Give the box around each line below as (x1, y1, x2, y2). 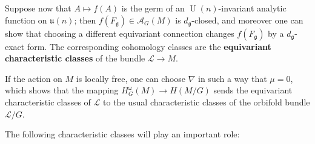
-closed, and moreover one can (191, 13, 303, 26)
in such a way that (198, 72, 267, 84)
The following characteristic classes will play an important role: (5, 128, 240, 140)
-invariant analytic (218, 2, 287, 14)
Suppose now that (5, 2, 71, 14)
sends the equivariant (213, 84, 293, 96)
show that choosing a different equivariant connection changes (5, 27, 234, 39)
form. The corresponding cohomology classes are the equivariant (27, 40, 271, 52)
